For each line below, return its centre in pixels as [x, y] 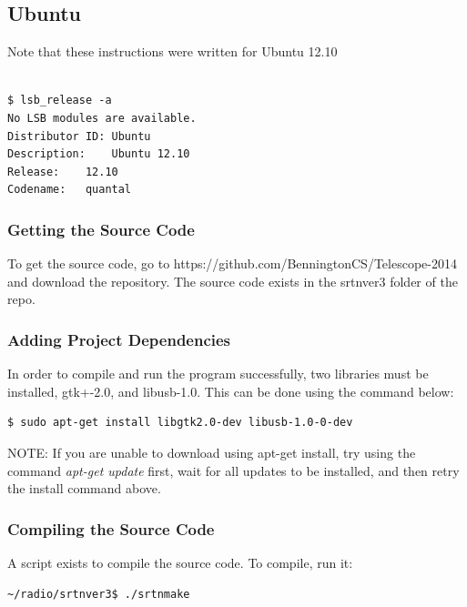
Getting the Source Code [101, 229]
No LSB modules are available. [102, 118]
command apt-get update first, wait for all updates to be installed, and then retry [233, 470]
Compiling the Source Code [111, 528]
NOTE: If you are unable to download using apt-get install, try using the [212, 452]
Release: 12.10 [63, 172]
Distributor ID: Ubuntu [79, 136]
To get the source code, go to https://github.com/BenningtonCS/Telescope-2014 [232, 263]
